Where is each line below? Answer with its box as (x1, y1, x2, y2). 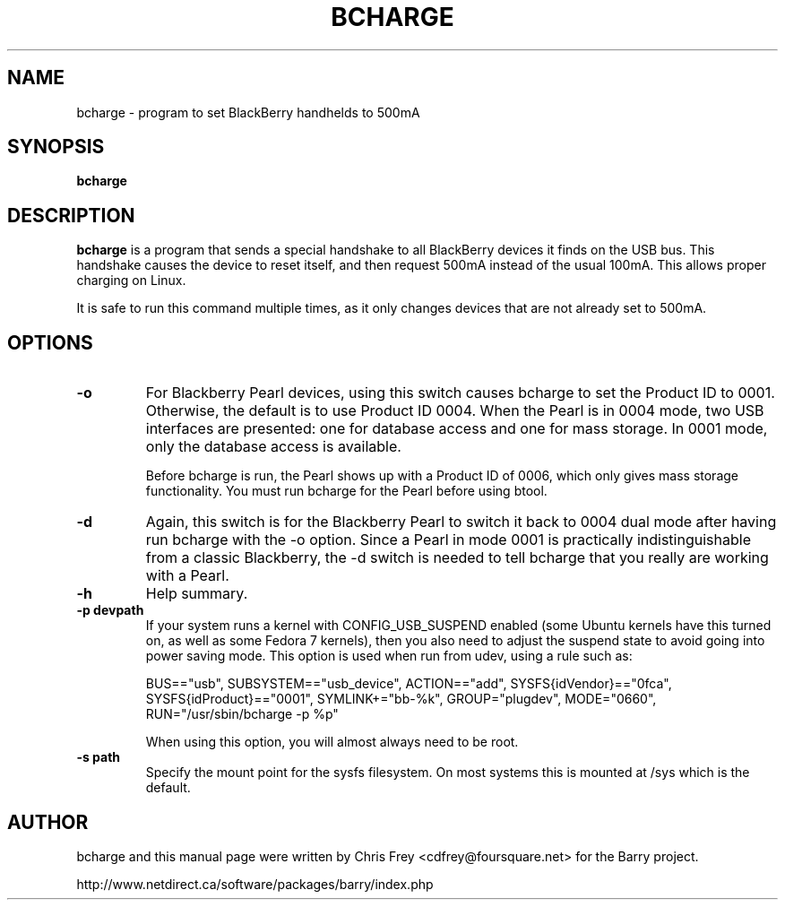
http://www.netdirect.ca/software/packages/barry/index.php (76, 876, 434, 892)
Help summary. (145, 584, 248, 603)
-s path (76, 749, 121, 765)
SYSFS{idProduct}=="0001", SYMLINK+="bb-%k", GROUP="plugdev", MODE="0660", (145, 691, 657, 707)
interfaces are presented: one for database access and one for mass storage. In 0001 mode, (145, 419, 768, 438)
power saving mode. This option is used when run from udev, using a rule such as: (145, 648, 633, 664)
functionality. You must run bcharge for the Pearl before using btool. (145, 483, 548, 499)
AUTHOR (7, 810, 89, 834)
